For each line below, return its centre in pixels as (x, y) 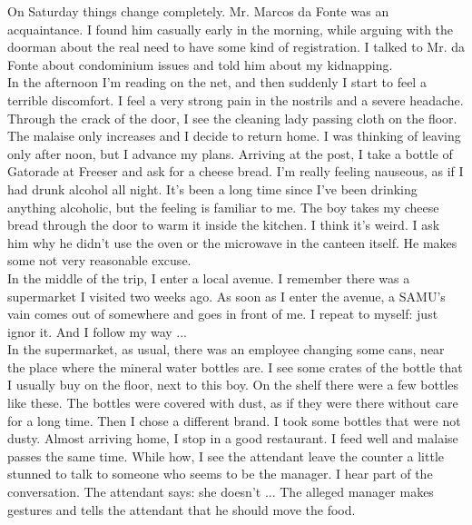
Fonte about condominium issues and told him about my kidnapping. (200, 64)
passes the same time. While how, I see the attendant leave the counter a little (226, 456)
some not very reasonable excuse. (99, 260)
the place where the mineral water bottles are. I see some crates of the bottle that (235, 367)
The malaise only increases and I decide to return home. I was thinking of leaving (234, 136)
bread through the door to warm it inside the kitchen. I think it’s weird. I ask (224, 225)
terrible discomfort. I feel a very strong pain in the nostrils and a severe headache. (236, 99)
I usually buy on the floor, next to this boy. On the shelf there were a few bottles (233, 385)
